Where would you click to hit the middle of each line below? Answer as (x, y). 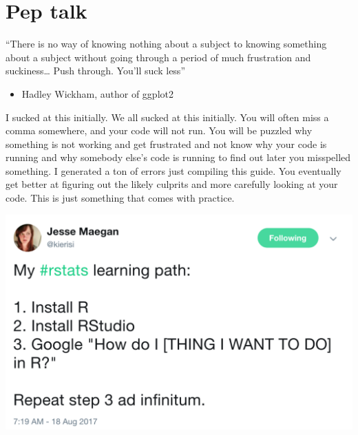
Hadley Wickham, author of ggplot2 (97, 93)
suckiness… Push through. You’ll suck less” (95, 71)
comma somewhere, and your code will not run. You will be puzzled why (159, 130)
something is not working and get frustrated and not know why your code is (166, 144)
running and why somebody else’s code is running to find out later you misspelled (178, 157)
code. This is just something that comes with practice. (120, 198)
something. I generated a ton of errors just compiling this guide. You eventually (173, 170)
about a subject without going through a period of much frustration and (158, 57)
